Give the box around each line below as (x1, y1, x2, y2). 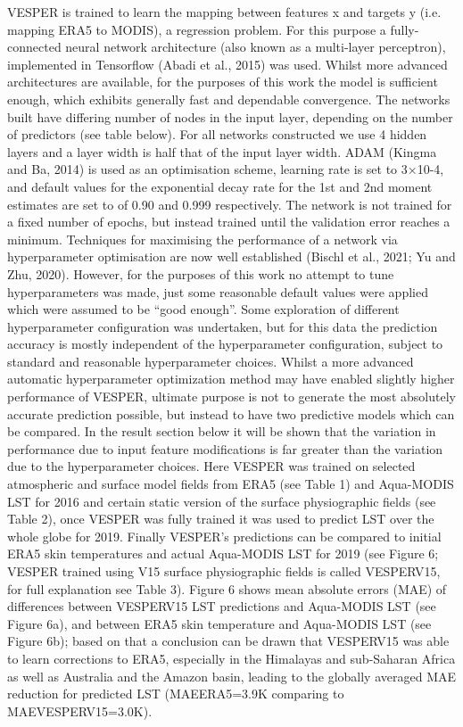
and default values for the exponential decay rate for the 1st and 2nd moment (7, 177, 433, 195)
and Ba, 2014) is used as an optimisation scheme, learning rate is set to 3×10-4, (7, 160, 444, 178)
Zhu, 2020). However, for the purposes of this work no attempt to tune (7, 264, 394, 283)
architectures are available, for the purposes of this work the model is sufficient (7, 72, 438, 91)
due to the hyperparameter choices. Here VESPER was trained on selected (7, 457, 416, 475)
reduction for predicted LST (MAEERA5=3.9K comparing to (7, 684, 344, 703)
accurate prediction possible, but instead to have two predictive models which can (7, 404, 455, 423)
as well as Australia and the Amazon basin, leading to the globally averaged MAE (7, 666, 457, 685)
